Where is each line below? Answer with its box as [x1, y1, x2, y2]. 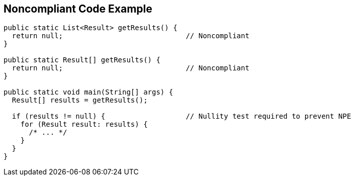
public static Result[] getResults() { [4, 56, 160, 64]
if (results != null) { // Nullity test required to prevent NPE [12, 112, 351, 121]
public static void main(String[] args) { [4, 88, 173, 97]
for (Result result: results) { [20, 120, 148, 129]
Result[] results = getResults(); [12, 96, 148, 105]
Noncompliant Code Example [4, 3, 152, 15]
